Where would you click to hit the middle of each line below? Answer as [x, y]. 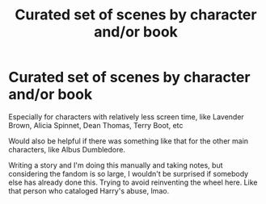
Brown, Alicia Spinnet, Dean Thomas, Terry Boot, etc [96, 125]
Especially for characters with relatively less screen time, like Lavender [126, 117]
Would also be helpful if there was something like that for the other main [129, 141]
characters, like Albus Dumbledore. [67, 149]
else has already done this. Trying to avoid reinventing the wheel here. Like [133, 182]
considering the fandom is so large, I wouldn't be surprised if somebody [129, 173]
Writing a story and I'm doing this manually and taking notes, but [116, 165]
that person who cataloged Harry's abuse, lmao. [89, 190]
